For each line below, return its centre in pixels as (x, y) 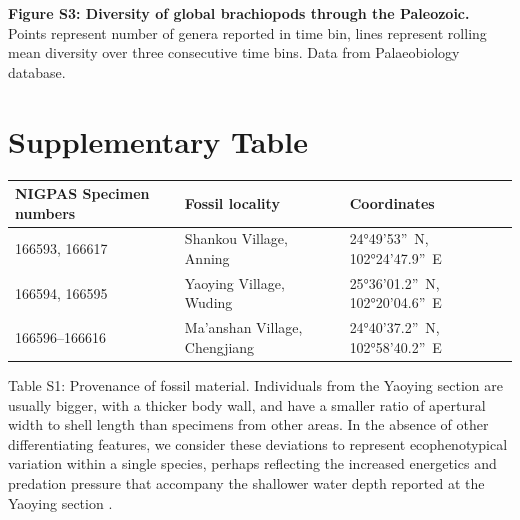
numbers (45, 212)
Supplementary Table (158, 140)
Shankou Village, (236, 238)
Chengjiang (219, 346)
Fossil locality (232, 202)
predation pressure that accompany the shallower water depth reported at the (246, 482)
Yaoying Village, (234, 282)
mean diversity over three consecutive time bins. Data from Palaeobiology (234, 52)
